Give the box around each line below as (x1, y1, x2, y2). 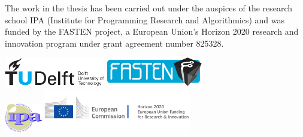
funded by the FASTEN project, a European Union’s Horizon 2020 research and (5, 25, 299, 38)
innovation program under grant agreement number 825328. (5, 36, 224, 49)
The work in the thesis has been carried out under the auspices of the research (5, 2, 293, 14)
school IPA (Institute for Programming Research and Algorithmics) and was (5, 13, 285, 26)
